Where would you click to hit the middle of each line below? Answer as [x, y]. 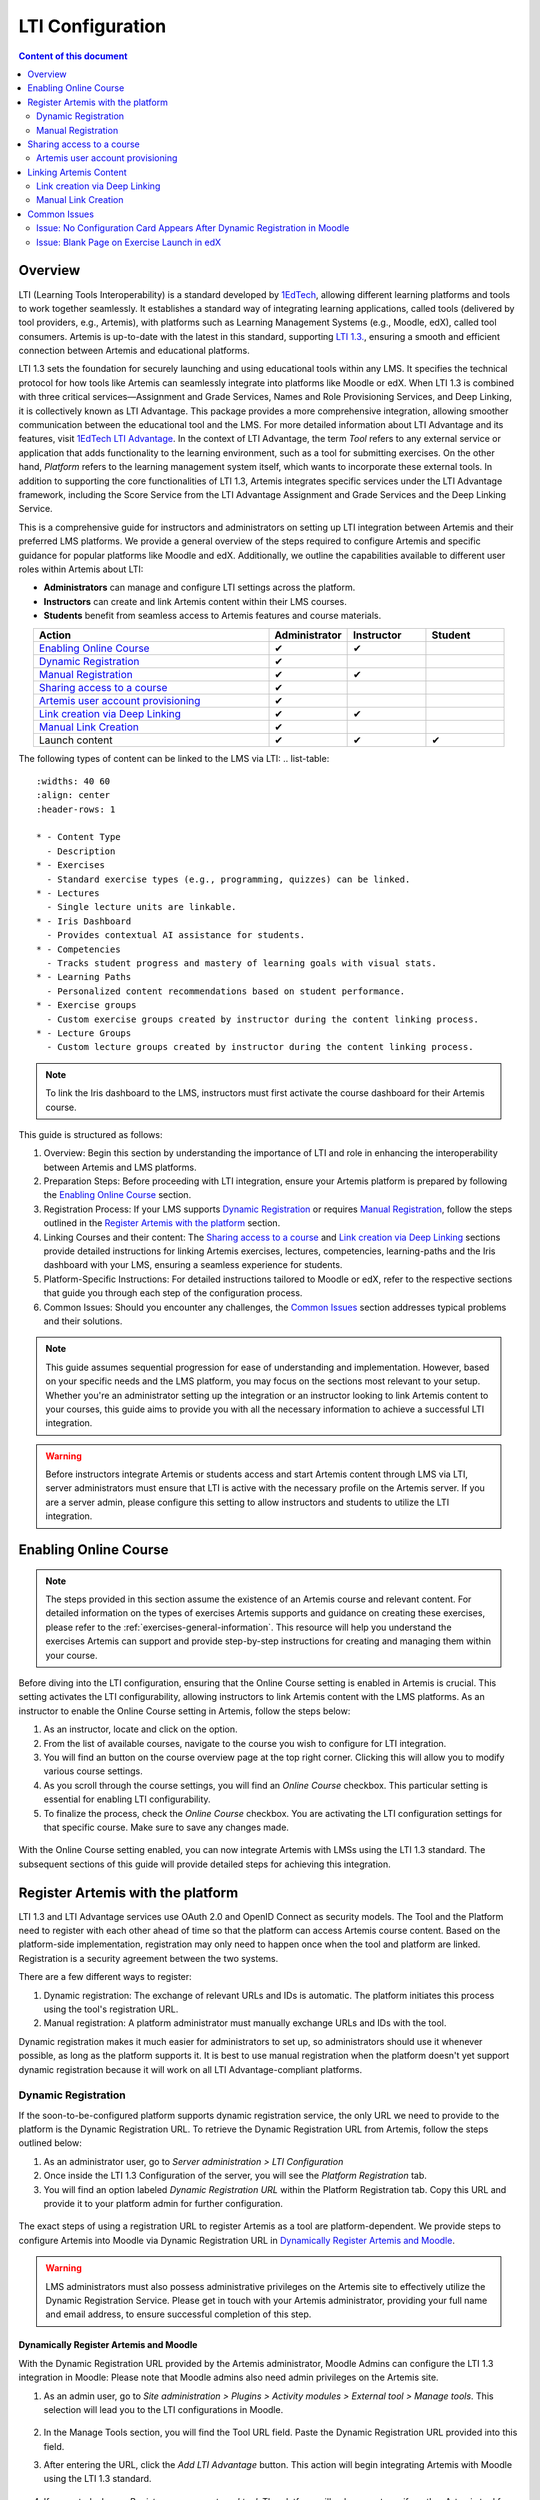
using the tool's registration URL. [111, 2009]
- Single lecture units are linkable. [141, 907]
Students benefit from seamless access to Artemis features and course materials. [212, 616]
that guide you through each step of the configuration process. [173, 1293]
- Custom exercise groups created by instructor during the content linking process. [263, 1019]
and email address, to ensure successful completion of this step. [178, 2314]
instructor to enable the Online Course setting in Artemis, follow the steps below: [184, 1711]
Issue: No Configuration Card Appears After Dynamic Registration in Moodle [193, 228]
